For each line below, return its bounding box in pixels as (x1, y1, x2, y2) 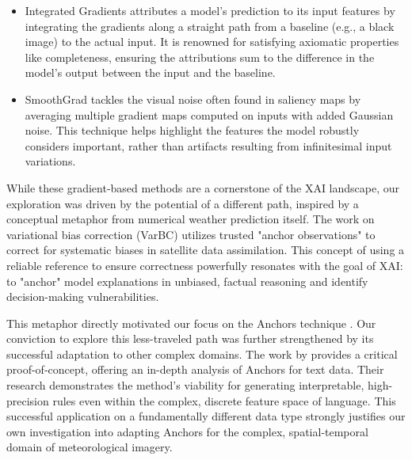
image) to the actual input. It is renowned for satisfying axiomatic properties (25, 33, 399, 50)
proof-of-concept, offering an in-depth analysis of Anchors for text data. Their (6, 361, 384, 378)
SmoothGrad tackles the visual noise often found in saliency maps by (25, 90, 361, 107)
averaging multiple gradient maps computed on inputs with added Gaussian (25, 106, 394, 123)
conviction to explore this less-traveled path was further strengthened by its (6, 330, 374, 347)
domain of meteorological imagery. (6, 439, 173, 455)
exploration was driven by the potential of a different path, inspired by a (6, 195, 359, 211)
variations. (25, 153, 76, 169)
